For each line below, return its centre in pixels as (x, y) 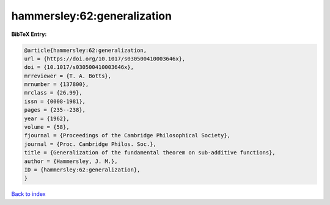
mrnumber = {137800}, (57, 85)
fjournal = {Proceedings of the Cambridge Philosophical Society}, (127, 135)
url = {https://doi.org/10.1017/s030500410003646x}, (105, 59)
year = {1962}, (47, 118)
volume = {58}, (47, 127)
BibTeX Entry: (29, 34)
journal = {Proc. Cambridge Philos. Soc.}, (90, 144)
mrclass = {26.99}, (53, 93)
